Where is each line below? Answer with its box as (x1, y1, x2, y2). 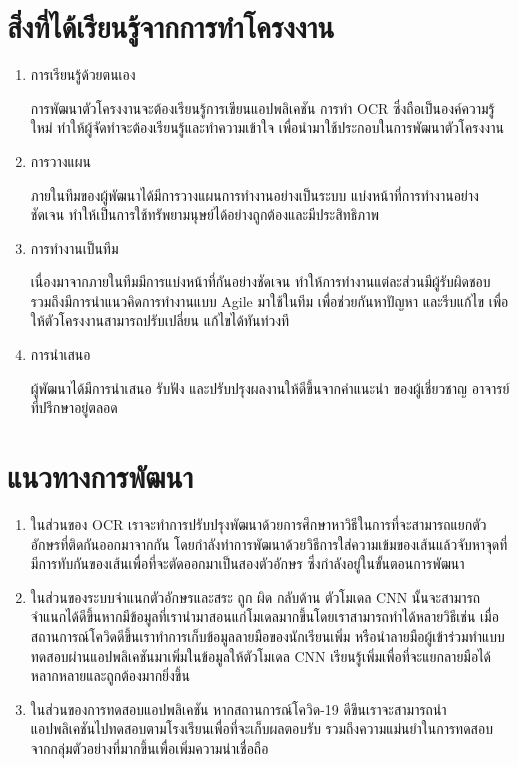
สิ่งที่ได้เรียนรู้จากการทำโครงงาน (7, 6, 335, 47)
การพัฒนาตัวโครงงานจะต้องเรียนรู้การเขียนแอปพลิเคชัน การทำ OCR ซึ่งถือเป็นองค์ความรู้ (30, 97, 495, 118)
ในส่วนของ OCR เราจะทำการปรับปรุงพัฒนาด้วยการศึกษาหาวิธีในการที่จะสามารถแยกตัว (30, 513, 487, 534)
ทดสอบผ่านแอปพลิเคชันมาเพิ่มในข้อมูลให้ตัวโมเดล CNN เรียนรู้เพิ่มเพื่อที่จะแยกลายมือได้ (30, 645, 492, 666)
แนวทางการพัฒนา (7, 456, 193, 497)
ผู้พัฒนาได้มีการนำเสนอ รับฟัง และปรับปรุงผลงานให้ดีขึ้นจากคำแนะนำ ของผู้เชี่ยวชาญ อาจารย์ (30, 377, 510, 398)
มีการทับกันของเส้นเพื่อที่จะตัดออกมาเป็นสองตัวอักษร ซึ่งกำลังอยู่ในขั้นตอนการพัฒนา (30, 553, 465, 574)
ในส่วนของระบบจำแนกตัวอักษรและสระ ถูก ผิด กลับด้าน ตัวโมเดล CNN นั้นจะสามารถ (30, 586, 481, 607)
